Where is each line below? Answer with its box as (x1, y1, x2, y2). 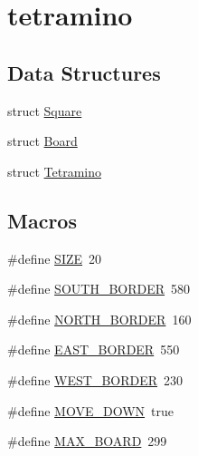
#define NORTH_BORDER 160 (7, 309, 192, 328)
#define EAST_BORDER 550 (7, 340, 180, 359)
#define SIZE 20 (7, 248, 102, 267)
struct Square (7, 101, 82, 120)
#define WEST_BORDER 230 (7, 370, 184, 389)
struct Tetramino (7, 161, 101, 180)
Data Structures (7, 58, 161, 86)
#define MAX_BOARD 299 (7, 432, 167, 451)
